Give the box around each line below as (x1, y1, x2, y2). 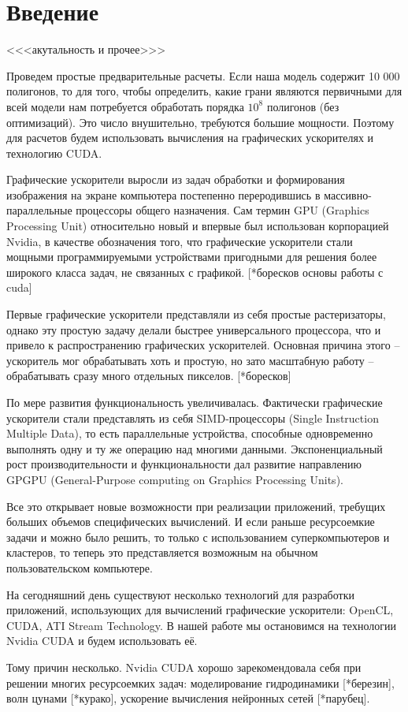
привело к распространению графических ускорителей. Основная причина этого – (6, 337, 400, 353)
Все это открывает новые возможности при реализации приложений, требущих (6, 498, 386, 514)
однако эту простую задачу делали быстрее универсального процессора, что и (6, 321, 381, 337)
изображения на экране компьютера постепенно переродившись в (6, 186, 321, 203)
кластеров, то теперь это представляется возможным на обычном (6, 544, 318, 561)
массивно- (324, 186, 372, 203)
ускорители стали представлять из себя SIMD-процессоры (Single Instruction (6, 409, 379, 426)
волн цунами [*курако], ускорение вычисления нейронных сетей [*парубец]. (6, 690, 370, 706)
